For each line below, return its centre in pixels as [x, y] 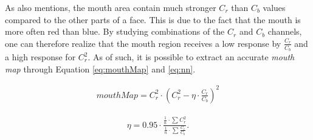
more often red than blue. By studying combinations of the [115, 31]
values [274, 7]
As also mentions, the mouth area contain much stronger [111, 7]
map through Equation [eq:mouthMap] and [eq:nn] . [100, 68]
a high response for [40, 57]
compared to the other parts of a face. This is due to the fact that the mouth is [153, 19]
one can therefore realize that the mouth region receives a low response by [143, 43]
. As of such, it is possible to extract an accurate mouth [191, 57]
